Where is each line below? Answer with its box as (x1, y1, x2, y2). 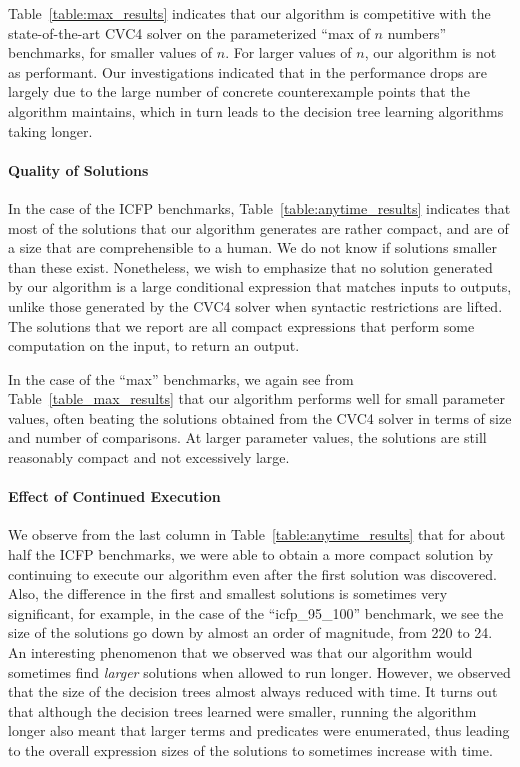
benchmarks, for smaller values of (8, 42, 213, 63)
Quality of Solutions (8, 159, 149, 180)
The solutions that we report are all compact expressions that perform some (8, 315, 475, 336)
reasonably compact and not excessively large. (8, 447, 290, 468)
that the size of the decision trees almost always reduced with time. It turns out (8, 681, 498, 702)
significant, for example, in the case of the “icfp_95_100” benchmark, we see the (8, 602, 504, 623)
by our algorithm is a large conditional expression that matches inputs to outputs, (8, 276, 512, 297)
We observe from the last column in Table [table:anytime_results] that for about (8, 524, 506, 545)
